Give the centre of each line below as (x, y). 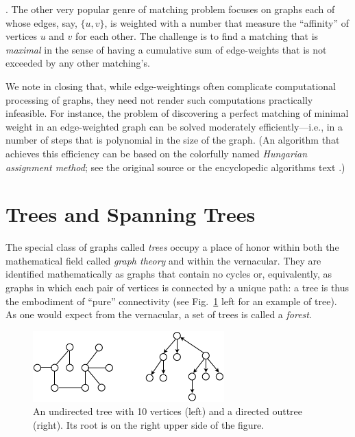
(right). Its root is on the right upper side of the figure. (149, 425)
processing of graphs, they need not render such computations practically (159, 99)
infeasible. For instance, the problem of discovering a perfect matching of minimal (177, 113)
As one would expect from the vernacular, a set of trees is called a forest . (159, 314)
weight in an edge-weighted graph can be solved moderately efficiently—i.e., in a (174, 126)
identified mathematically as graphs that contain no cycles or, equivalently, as (169, 274)
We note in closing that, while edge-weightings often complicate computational (171, 86)
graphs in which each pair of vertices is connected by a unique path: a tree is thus (177, 288)
